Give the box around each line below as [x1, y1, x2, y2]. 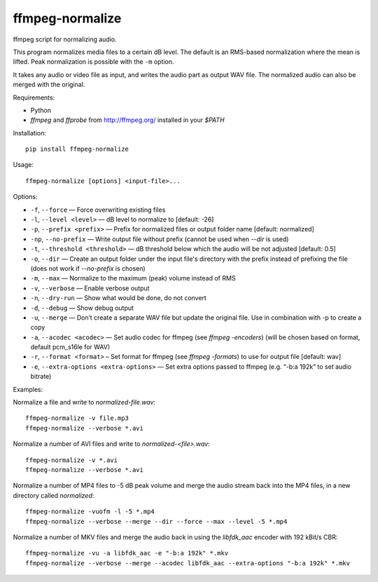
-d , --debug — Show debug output [30, 304, 134, 312]
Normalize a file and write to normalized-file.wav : [13, 398, 156, 407]
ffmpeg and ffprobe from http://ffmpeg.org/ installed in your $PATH [30, 116, 225, 124]
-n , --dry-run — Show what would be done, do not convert [30, 294, 206, 302]
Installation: [13, 128, 47, 137]
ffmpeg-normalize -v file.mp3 [25, 414, 129, 422]
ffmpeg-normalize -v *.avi [25, 456, 118, 464]
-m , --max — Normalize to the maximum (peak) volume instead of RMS [30, 274, 236, 283]
